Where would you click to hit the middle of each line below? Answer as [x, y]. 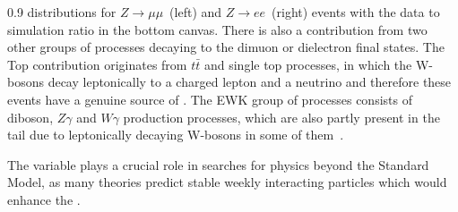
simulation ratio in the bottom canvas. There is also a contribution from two [217, 29]
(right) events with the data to [356, 12]
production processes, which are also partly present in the [281, 117]
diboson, [30, 117]
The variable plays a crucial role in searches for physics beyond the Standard [218, 164]
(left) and [196, 12]
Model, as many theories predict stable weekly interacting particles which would [227, 182]
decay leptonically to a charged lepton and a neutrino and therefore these [250, 82]
